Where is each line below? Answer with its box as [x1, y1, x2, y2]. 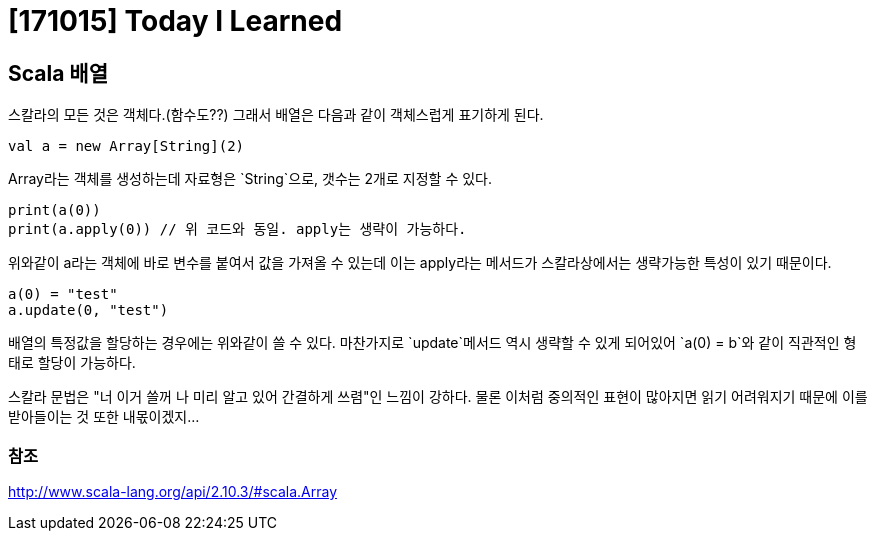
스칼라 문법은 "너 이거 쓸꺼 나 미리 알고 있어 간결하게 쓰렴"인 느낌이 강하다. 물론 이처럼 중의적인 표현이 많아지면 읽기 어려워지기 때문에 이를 [8, 388, 868, 406]
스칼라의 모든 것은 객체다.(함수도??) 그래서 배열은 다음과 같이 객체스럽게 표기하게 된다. [8, 106, 544, 124]
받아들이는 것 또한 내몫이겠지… [8, 408, 200, 426]
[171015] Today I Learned [8, 4, 343, 38]
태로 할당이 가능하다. [8, 354, 136, 372]
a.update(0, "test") [8, 302, 169, 319]
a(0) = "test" [8, 286, 118, 303]
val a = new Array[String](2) [8, 138, 245, 155]
